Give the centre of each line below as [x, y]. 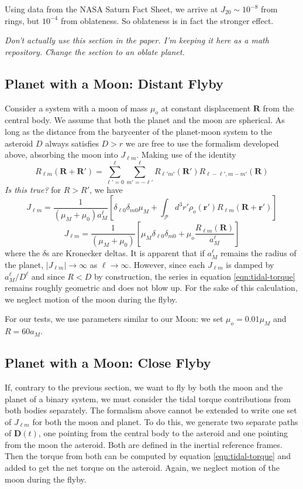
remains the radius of [258, 253]
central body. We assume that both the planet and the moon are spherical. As [145, 120]
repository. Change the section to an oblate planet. [95, 51]
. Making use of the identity [186, 154]
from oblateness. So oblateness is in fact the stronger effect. [167, 20]
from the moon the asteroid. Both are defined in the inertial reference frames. [144, 444]
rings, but [22, 20]
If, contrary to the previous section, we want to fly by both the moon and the [144, 387]
